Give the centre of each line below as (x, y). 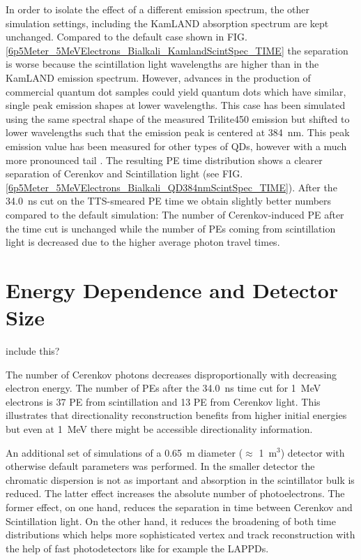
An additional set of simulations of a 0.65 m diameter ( (124, 452)
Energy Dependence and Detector (172, 289)
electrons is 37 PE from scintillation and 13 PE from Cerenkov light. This (163, 401)
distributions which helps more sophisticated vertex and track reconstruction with (180, 535)
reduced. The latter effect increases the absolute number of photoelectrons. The (175, 493)
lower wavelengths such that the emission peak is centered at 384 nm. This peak (178, 132)
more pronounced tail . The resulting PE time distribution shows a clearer (164, 160)
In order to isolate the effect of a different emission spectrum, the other (158, 9)
